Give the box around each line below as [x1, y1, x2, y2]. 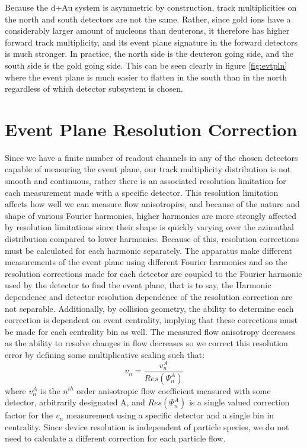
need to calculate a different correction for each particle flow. [5, 432, 226, 444]
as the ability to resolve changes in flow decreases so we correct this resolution [5, 337, 288, 349]
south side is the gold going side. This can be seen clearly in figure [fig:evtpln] [5, 59, 287, 71]
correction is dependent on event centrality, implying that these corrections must [5, 314, 298, 326]
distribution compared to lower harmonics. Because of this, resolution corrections [5, 233, 299, 245]
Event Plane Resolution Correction [5, 117, 298, 141]
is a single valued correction [188, 396, 290, 408]
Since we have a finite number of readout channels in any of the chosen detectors [5, 151, 298, 163]
